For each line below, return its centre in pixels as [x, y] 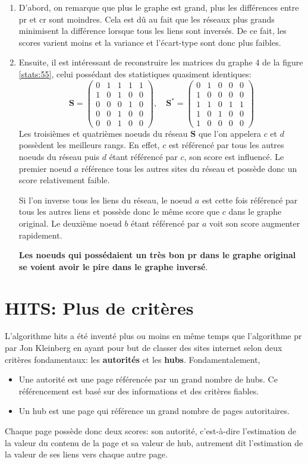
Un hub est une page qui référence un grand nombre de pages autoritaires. [154, 411]
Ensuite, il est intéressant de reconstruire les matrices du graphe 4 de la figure [161, 62]
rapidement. [40, 235]
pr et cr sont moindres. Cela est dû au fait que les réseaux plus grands [147, 19]
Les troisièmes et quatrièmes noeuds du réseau [103, 133]
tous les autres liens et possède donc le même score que [119, 211]
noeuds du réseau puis [59, 156]
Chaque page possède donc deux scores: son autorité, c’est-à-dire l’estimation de [151, 431]
